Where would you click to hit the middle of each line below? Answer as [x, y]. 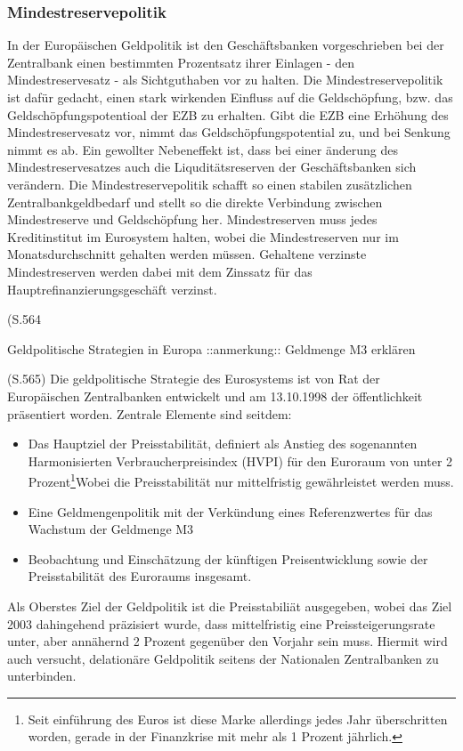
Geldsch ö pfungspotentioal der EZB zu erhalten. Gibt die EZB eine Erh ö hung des [228, 114]
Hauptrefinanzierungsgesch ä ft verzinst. [112, 289]
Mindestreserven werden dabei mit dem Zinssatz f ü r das [160, 271]
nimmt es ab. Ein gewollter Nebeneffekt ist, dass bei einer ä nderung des [203, 149]
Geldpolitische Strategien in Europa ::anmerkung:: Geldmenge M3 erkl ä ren [211, 348]
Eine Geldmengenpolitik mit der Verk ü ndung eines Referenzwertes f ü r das [230, 511]
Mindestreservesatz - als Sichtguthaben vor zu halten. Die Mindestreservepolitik [225, 80]
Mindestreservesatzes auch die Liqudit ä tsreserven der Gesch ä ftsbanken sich [212, 167]
